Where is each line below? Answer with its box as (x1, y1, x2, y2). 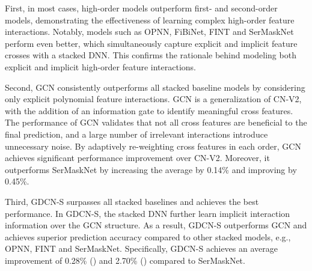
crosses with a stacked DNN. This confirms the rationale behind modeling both (5, 49, 296, 61)
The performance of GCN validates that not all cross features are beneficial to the (5, 116, 307, 129)
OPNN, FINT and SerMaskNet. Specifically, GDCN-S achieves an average (5, 242, 278, 255)
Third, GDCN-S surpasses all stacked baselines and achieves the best (5, 195, 259, 207)
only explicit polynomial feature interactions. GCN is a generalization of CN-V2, (5, 93, 302, 105)
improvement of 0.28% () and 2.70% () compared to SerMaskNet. (5, 254, 245, 266)
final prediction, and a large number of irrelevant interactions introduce (5, 127, 268, 140)
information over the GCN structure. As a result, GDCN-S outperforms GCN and (5, 219, 307, 231)
